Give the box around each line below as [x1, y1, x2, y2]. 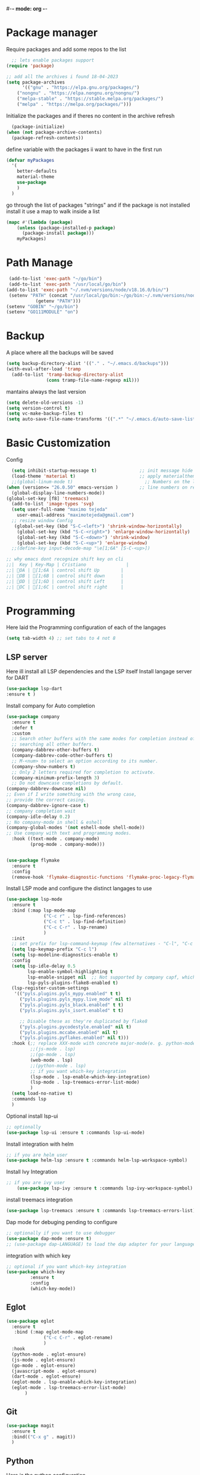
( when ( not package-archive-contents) [6, 129, 102, 135]
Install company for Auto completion [6, 702, 95, 709]
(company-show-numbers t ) [11, 763, 76, 769]
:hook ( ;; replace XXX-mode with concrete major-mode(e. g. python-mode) [11, 1041, 198, 1047]
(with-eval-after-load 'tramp [6, 366, 82, 372]
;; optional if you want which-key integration [6, 1264, 127, 1269]
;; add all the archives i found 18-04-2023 [6, 73, 118, 79]
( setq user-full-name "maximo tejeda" [11, 507, 108, 513]
